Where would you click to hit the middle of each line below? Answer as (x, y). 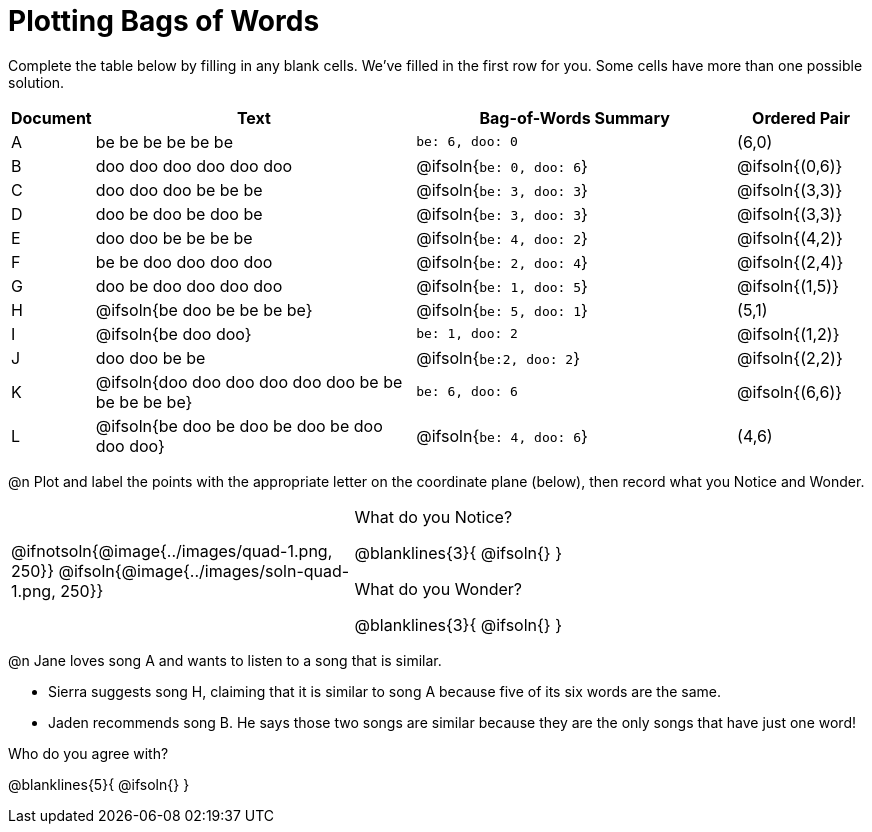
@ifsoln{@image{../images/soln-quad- (204, 570)
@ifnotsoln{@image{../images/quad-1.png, (172, 550)
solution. (36, 82)
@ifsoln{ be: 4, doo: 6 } (502, 435)
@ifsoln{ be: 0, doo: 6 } (502, 165)
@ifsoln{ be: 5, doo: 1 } (502, 309)
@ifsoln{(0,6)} (790, 165)
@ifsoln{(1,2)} (788, 333)
